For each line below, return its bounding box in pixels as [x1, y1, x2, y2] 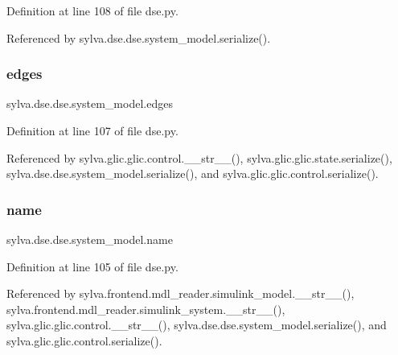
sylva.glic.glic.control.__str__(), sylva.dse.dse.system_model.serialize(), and [6, 316, 387, 333]
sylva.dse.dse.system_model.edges [6, 95, 173, 112]
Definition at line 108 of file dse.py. [6, 2, 178, 19]
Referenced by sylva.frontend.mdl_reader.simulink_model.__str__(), [6, 285, 355, 302]
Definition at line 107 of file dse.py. [6, 122, 178, 138]
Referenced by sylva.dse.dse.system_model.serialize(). [6, 29, 271, 46]
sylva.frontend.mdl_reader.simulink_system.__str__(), [6, 300, 285, 317]
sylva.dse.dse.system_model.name [6, 231, 173, 247]
